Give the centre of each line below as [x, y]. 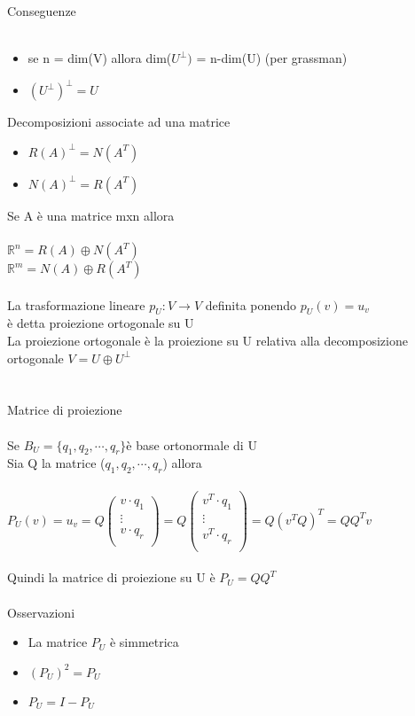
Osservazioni [41, 612]
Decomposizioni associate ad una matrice [119, 122]
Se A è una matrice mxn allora [91, 215]
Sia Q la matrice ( [56, 463]
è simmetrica [144, 642]
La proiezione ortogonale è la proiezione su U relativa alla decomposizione [207, 341]
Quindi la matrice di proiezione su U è [111, 577]
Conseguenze [42, 11]
